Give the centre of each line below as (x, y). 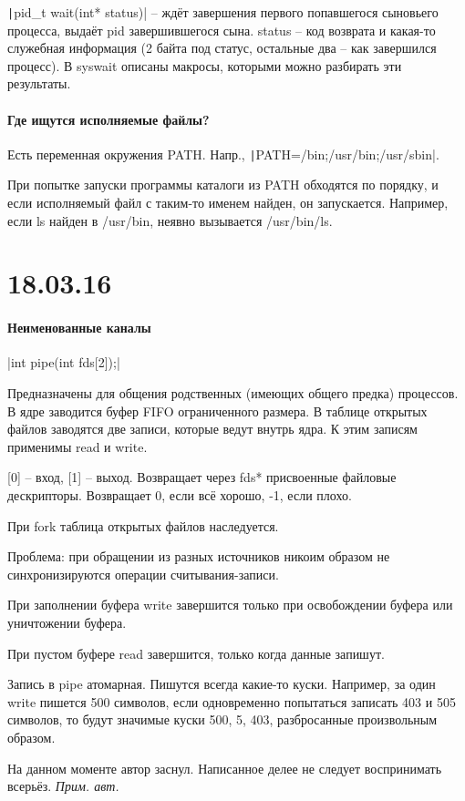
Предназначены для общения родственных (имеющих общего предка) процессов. (233, 393)
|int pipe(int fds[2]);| (64, 362)
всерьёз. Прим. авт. (63, 786)
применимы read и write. (77, 446)
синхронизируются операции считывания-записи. (143, 574)
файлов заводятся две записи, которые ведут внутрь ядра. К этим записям (212, 429)
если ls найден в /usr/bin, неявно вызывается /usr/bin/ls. (170, 220)
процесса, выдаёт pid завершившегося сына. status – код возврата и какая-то (222, 30)
